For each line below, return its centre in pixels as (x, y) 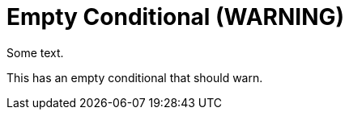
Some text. (35, 52)
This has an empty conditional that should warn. (135, 77)
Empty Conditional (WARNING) (176, 17)
